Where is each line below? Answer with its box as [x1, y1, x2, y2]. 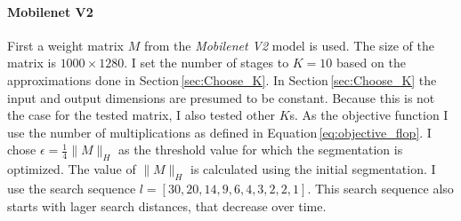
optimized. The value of [7, 160, 136, 178]
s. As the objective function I [289, 106, 449, 124]
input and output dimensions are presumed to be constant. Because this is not [7, 88, 435, 107]
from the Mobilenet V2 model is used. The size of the [143, 36, 435, 54]
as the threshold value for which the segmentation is [117, 140, 403, 159]
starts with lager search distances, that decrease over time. [7, 196, 327, 215]
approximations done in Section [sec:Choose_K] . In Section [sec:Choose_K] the [7, 70, 437, 89]
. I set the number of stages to [124, 53, 289, 72]
